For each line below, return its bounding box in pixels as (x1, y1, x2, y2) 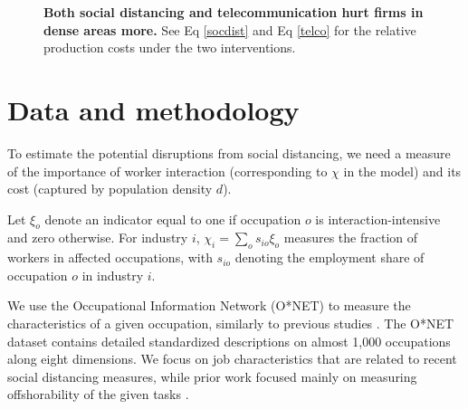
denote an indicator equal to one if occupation (44, 209, 301, 228)
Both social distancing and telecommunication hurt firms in (43, 3, 424, 21)
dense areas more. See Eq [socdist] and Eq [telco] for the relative (43, 20, 416, 39)
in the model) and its (343, 161, 462, 180)
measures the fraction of (283, 228, 418, 247)
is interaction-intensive (315, 209, 441, 228)
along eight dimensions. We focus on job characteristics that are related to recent (7, 349, 457, 368)
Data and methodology (7, 90, 300, 128)
